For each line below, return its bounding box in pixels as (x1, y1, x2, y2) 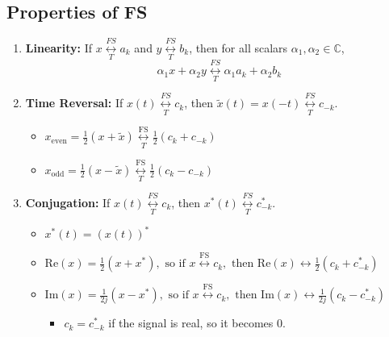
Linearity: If (25, 40, 92, 56)
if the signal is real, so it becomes (108, 314, 274, 331)
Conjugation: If (25, 193, 111, 210)
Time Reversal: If (25, 94, 123, 111)
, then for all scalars (189, 40, 288, 56)
